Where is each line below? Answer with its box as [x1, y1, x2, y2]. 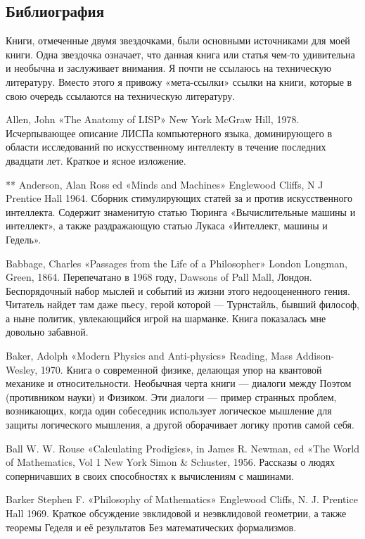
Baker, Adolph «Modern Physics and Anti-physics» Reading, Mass [6, 348, 293, 363]
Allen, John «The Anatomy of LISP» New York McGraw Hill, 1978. [6, 112, 300, 127]
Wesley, [6, 362, 38, 376]
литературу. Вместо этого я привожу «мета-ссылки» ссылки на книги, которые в [6, 74, 352, 89]
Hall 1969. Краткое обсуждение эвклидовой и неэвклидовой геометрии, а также [6, 506, 347, 521]
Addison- [295, 348, 335, 363]
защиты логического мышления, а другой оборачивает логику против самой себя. [6, 417, 354, 432]
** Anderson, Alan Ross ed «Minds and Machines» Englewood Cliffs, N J [6, 177, 324, 191]
